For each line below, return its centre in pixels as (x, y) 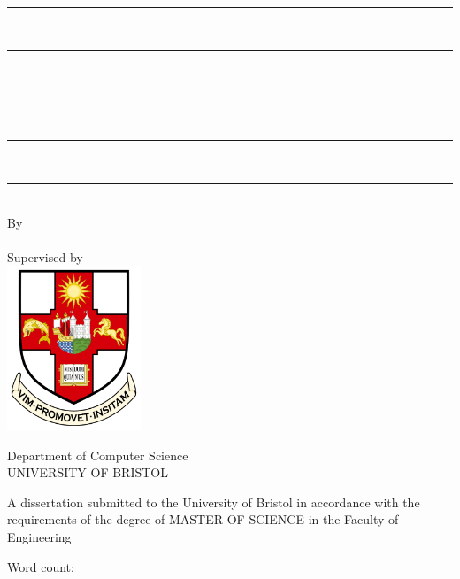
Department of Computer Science (98, 455)
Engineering (39, 536)
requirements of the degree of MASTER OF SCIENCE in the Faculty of (203, 519)
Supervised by (45, 256)
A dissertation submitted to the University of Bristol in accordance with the (214, 502)
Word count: (41, 566)
